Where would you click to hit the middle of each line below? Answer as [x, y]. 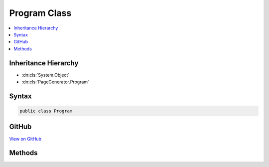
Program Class [40, 13]
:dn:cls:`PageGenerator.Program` [56, 82]
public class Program [46, 111]
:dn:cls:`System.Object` [46, 75]
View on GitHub [25, 139]
